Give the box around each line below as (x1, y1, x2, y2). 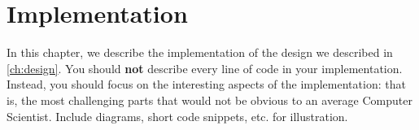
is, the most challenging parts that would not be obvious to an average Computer (7, 91, 412, 108)
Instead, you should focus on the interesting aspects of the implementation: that (7, 76, 406, 93)
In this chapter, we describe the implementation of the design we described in (7, 44, 393, 61)
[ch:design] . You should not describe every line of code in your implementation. (7, 59, 403, 76)
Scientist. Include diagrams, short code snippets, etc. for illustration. (7, 107, 348, 124)
